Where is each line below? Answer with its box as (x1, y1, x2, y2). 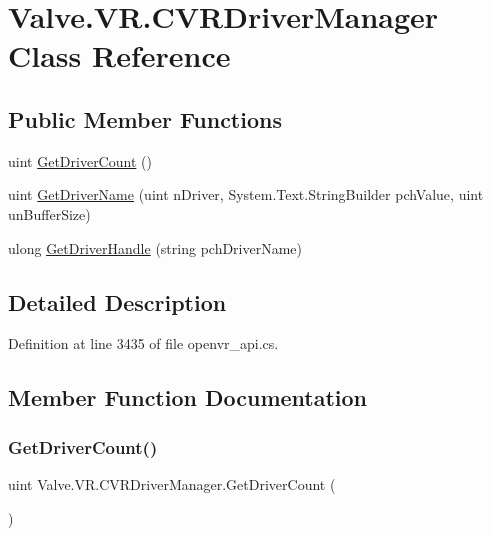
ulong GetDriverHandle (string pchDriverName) (8, 237, 303, 258)
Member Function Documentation (8, 382, 368, 413)
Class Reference (8, 35, 231, 76)
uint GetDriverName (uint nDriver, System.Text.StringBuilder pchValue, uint (8, 184, 484, 205)
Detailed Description (8, 286, 227, 317)
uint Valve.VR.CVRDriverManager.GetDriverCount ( (8, 473, 336, 494)
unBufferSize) (8, 203, 91, 224)
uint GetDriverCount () (8, 150, 152, 171)
